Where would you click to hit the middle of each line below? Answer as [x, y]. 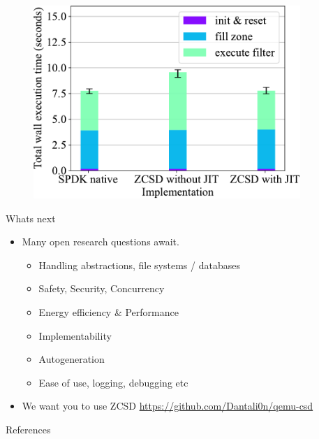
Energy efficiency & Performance [109, 311]
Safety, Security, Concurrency [102, 288]
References [28, 429]
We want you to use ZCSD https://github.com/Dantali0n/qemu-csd [168, 406]
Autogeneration [72, 359]
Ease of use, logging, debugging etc [113, 382]
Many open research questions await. [101, 242]
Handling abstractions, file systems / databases [139, 265]
